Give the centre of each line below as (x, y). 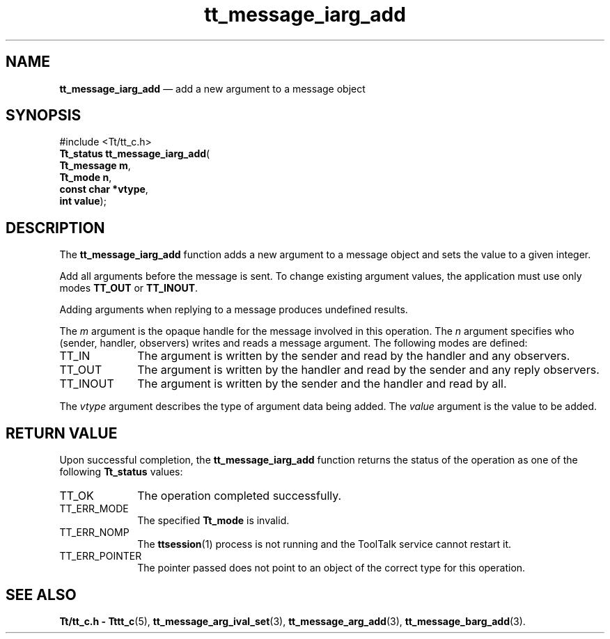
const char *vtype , (104, 189)
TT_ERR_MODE (94, 509)
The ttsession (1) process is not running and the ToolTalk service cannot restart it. (324, 544)
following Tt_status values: (121, 472)
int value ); (83, 201)
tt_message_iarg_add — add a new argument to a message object (212, 88)
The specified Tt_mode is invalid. (213, 521)
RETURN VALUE (62, 433)
